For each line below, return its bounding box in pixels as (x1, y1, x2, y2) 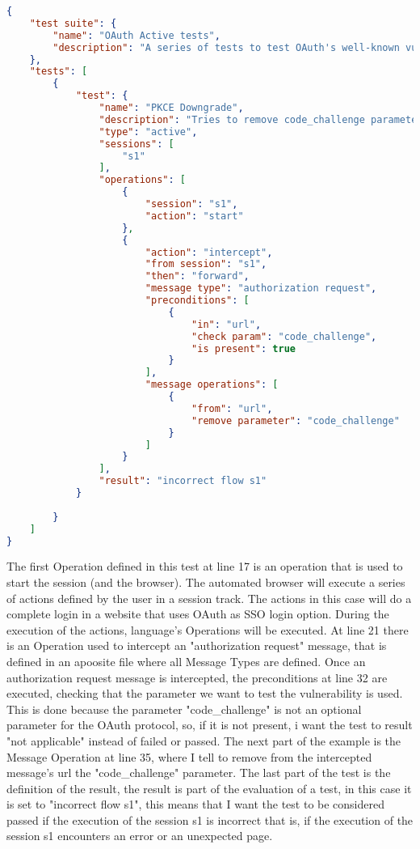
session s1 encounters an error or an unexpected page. (6, 827, 273, 844)
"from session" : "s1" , (145, 258, 267, 270)
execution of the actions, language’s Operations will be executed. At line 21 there (6, 621, 409, 638)
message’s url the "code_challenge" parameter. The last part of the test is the (6, 764, 391, 781)
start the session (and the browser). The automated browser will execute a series (6, 573, 405, 590)
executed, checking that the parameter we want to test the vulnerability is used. (6, 685, 403, 702)
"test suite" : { (29, 17, 117, 29)
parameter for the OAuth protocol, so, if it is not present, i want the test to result (6, 716, 413, 733)
